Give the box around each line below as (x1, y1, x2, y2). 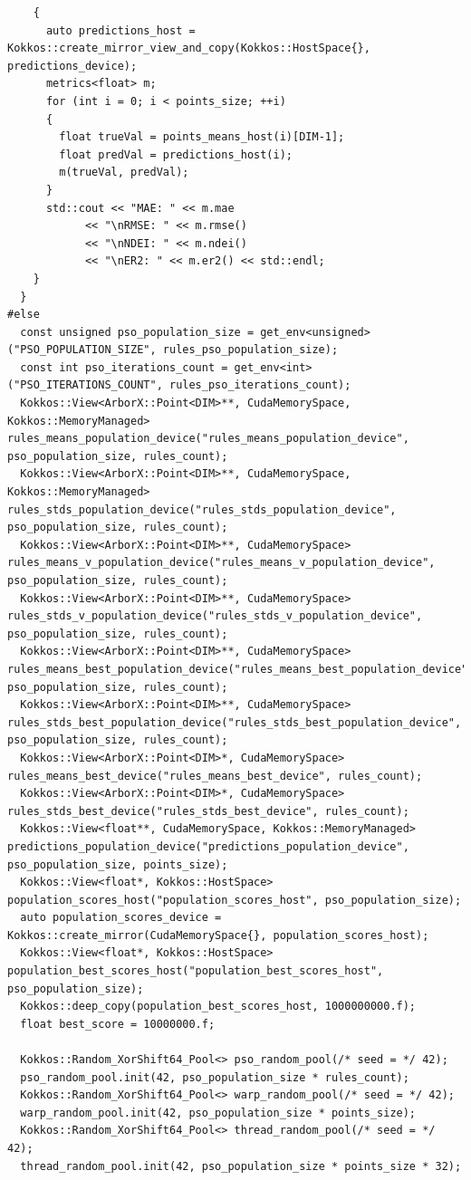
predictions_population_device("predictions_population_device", (7, 839, 409, 853)
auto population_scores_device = (20, 911, 222, 925)
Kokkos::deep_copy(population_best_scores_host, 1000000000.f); (20, 1000, 417, 1013)
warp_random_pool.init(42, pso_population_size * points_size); (20, 1106, 417, 1119)
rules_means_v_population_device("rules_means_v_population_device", (7, 556, 436, 570)
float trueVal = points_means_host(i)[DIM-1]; (59, 130, 345, 144)
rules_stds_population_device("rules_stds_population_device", (7, 503, 397, 516)
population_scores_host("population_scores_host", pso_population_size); (7, 893, 462, 907)
